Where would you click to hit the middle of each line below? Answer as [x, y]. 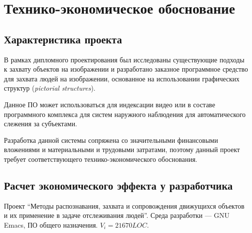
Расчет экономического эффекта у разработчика [118, 185]
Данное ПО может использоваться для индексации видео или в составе [110, 104]
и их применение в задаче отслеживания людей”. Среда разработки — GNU [117, 215]
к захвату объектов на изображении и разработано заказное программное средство [126, 69]
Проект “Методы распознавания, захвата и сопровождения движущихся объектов [124, 205]
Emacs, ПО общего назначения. [51, 224]
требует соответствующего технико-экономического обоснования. [101, 159]
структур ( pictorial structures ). [50, 88]
